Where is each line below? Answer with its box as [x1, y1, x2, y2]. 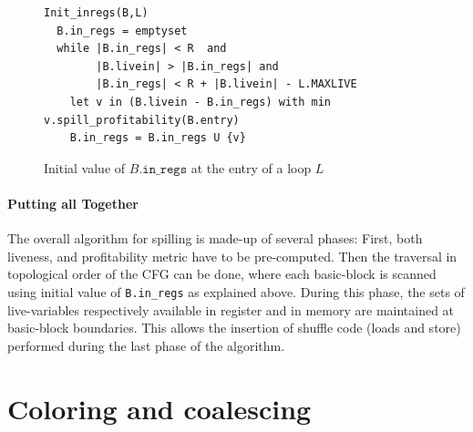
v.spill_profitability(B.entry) [44, 113, 240, 127]
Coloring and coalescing [7, 389, 312, 427]
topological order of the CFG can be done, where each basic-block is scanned [7, 264, 437, 283]
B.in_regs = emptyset [57, 24, 188, 37]
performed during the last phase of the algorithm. [7, 335, 285, 355]
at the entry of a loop [190, 158, 312, 177]
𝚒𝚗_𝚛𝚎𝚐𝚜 [142, 162, 188, 176]
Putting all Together [7, 193, 139, 212]
